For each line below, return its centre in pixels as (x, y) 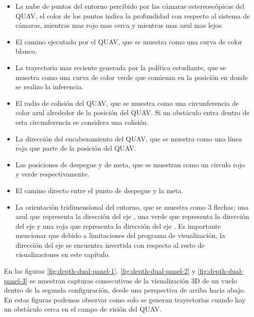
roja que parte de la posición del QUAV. (76, 148)
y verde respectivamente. (52, 174)
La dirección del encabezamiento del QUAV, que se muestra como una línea (129, 138)
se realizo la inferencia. (49, 87)
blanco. (26, 51)
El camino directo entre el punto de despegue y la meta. (99, 190)
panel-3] (16, 280)
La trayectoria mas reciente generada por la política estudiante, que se (121, 67)
